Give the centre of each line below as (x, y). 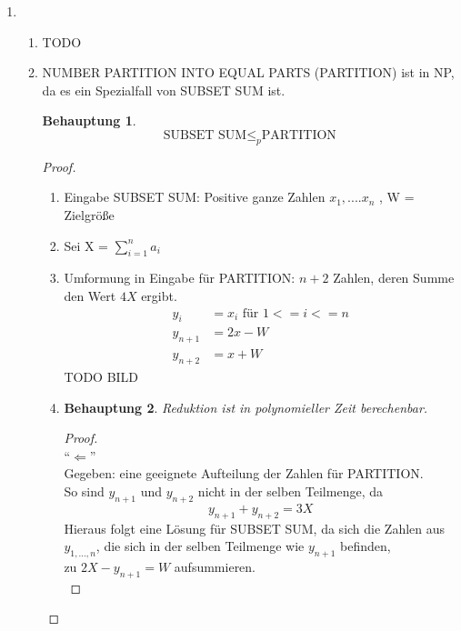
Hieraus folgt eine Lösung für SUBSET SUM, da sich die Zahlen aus (255, 528)
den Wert (90, 295)
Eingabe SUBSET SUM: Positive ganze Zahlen (195, 197)
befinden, (366, 546)
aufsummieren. (215, 566)
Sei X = (86, 245)
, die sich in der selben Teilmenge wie (200, 546)
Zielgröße (89, 214)
